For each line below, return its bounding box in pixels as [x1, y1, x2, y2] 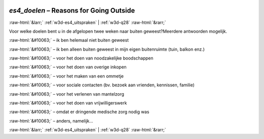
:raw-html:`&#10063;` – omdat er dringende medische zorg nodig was [9, 109, 150, 115]
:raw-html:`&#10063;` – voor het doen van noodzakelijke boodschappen [9, 55, 154, 61]
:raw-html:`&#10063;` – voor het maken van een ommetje [9, 73, 124, 79]
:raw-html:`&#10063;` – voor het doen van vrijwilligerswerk [9, 100, 127, 106]
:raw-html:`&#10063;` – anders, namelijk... [9, 118, 93, 124]
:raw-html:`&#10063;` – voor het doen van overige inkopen [9, 64, 127, 70]
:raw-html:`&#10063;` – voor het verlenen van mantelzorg [9, 91, 125, 97]
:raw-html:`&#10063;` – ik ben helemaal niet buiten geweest [9, 37, 129, 43]
